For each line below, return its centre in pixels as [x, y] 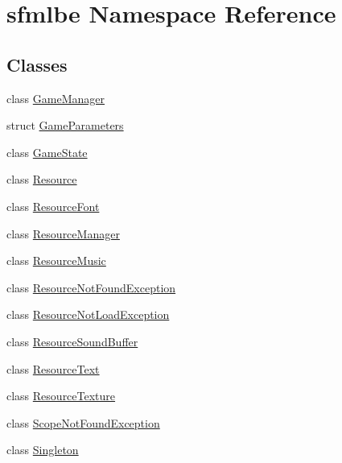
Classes [37, 64]
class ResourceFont [53, 206]
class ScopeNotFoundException [83, 422]
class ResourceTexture [61, 396]
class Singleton [43, 450]
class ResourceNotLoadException [88, 314]
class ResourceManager [63, 233]
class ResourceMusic [56, 260]
